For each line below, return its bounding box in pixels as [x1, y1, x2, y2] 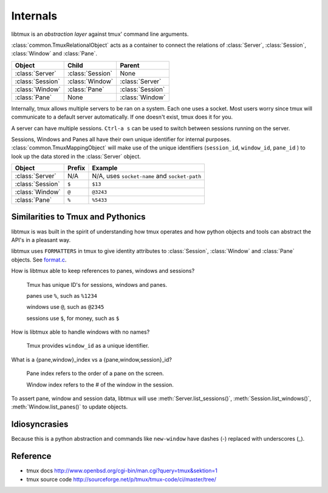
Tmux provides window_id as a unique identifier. [26, 342, 149, 350]
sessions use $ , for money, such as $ [26, 314, 120, 322]
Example [92, 164, 118, 173]
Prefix [67, 164, 86, 173]
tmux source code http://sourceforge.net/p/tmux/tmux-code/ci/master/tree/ [26, 475, 217, 483]
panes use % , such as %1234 [26, 292, 97, 299]
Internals [11, 9, 58, 22]
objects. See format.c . [11, 256, 67, 263]
